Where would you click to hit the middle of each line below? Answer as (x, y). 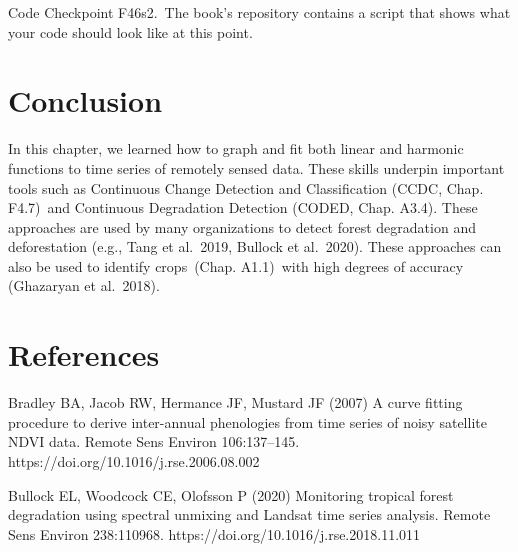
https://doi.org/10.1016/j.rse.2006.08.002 (134, 460)
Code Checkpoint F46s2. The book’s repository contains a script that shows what (259, 12)
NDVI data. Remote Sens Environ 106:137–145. (154, 441)
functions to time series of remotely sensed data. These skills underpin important (256, 167)
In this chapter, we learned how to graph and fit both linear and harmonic (236, 148)
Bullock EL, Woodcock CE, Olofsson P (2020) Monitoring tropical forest (231, 494)
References (84, 354)
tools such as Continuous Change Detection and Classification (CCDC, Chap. (246, 187)
